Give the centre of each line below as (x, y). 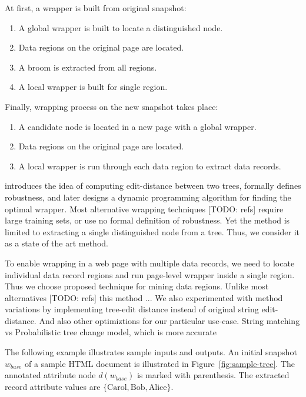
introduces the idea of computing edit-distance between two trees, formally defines (153, 186)
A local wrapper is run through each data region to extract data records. (150, 166)
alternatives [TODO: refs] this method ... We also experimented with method (144, 297)
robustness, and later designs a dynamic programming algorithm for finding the (148, 197)
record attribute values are (53, 386)
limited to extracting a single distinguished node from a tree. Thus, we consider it (152, 231)
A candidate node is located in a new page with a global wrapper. (137, 126)
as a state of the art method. (56, 243)
